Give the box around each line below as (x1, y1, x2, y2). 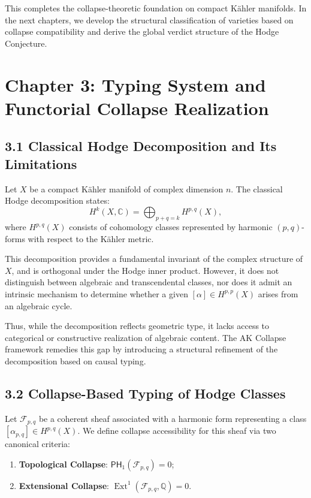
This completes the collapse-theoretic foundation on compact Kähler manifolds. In (5, 2, 307, 14)
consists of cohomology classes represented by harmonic (69, 221, 273, 233)
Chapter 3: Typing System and (5, 72, 266, 96)
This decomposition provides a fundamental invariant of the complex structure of (5, 252, 303, 265)
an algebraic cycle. (5, 299, 73, 312)
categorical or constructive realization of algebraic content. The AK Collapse (5, 331, 286, 343)
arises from (258, 287, 298, 300)
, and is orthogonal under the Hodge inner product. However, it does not (11, 264, 279, 276)
